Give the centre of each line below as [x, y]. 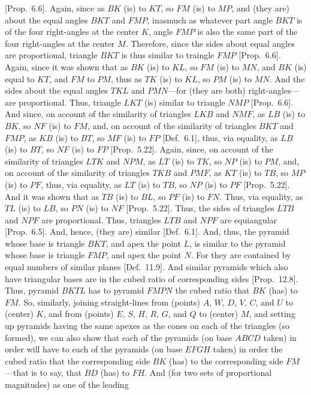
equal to [20, 78]
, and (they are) [261, 8]
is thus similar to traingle [168, 55]
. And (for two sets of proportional [208, 372]
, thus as [126, 78]
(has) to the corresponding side [226, 360]
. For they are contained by [241, 255]
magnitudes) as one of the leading [67, 384]
